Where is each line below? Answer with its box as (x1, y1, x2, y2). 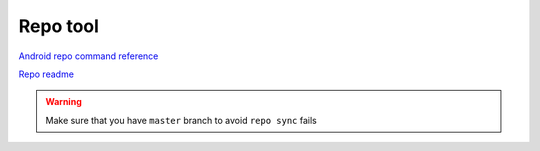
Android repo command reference (18, 50, 159, 62)
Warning (45, 96, 82, 108)
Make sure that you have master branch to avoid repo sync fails (45, 114, 317, 126)
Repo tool (18, 15, 100, 37)
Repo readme (18, 68, 75, 80)
